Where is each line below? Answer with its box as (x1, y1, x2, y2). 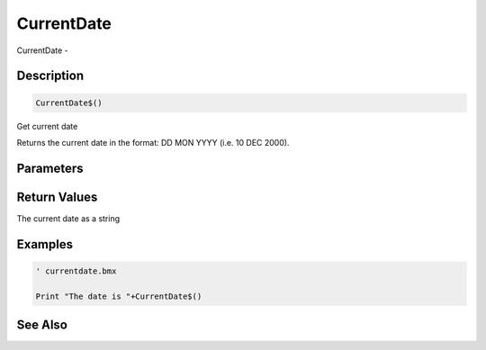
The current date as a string (16, 212, 121, 224)
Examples (16, 237, 74, 252)
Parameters (16, 160, 84, 175)
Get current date (16, 121, 78, 131)
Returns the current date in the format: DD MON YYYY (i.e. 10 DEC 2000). (16, 137, 290, 148)
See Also (16, 318, 67, 333)
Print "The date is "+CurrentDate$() (35, 291, 202, 301)
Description (16, 68, 85, 84)
